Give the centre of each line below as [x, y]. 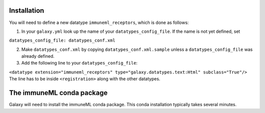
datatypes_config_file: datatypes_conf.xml [62, 41]
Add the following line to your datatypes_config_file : [79, 63]
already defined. [38, 56]
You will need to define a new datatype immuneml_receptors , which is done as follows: [99, 23]
